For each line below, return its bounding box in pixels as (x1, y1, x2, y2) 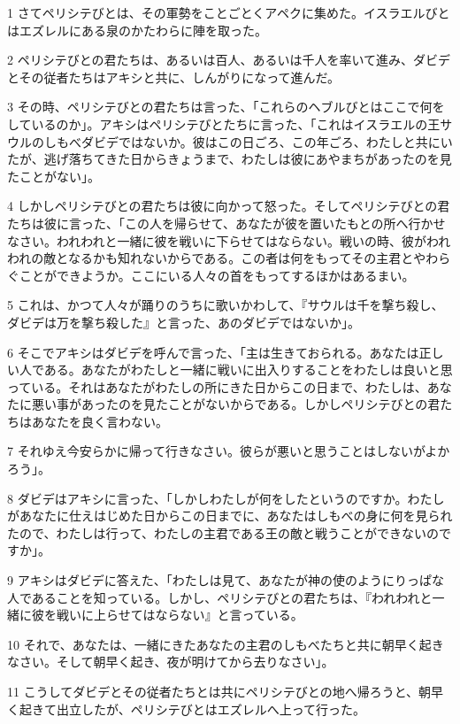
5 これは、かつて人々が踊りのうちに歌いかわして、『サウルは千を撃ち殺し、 (7, 296, 444, 314)
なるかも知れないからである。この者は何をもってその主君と (67, 249, 414, 267)
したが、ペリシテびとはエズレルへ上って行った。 (80, 699, 366, 718)
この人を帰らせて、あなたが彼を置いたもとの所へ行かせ (124, 213, 446, 232)
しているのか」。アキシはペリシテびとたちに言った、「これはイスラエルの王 (7, 114, 441, 133)
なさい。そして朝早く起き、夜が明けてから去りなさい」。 (7, 652, 334, 671)
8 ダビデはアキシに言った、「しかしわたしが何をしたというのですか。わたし (7, 489, 445, 507)
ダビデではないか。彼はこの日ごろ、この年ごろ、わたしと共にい (80, 132, 453, 150)
